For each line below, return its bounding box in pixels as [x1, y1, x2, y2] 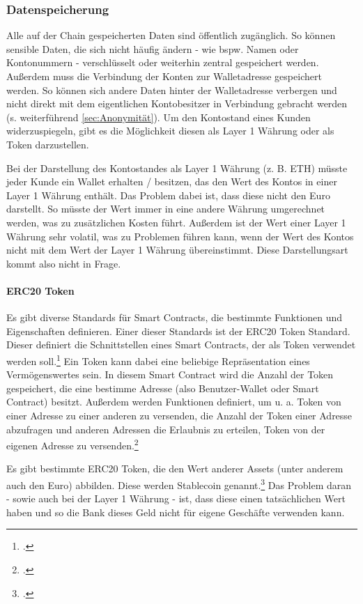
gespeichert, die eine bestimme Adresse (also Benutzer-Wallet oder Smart [6, 380, 319, 395]
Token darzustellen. [6, 137, 89, 151]
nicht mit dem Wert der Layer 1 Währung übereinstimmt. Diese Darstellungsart [6, 242, 348, 257]
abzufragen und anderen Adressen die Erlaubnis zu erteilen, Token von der [6, 421, 325, 436]
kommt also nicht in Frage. [6, 256, 121, 270]
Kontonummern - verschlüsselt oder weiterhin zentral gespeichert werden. [6, 55, 319, 70]
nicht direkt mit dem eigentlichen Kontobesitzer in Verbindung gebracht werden [6, 96, 348, 111]
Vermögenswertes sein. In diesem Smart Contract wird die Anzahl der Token [6, 367, 334, 382]
